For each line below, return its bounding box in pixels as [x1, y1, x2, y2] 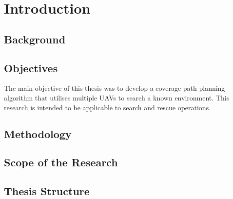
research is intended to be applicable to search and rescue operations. [4, 102, 211, 112]
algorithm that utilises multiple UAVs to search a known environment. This [4, 92, 230, 102]
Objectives [4, 60, 58, 75]
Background [4, 31, 66, 46]
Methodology [4, 126, 72, 141]
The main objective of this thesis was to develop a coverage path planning [4, 83, 225, 93]
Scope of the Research [4, 155, 118, 170]
